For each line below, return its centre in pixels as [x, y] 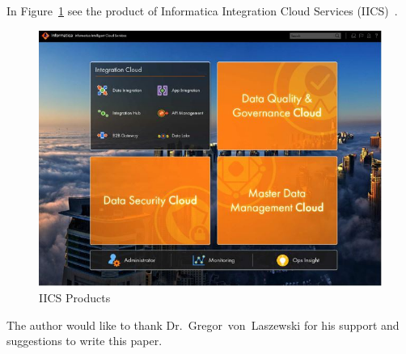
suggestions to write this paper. [85, 341]
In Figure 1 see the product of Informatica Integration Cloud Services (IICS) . [202, 11]
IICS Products [75, 298]
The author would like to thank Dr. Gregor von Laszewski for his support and [203, 324]
